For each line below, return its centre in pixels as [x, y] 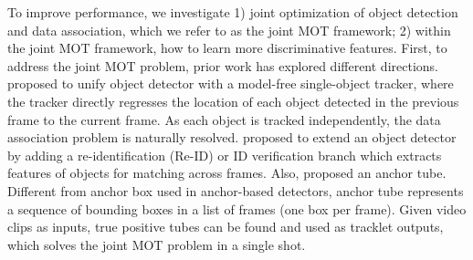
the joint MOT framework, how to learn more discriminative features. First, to [227, 48]
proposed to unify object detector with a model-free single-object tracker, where [231, 83]
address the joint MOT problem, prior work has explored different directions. [223, 65]
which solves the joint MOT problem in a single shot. [157, 244]
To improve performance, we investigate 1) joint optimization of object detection [233, 12]
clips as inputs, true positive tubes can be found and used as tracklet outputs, [226, 227]
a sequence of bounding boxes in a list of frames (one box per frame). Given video [237, 208]
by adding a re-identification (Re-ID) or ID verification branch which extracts [225, 155]
